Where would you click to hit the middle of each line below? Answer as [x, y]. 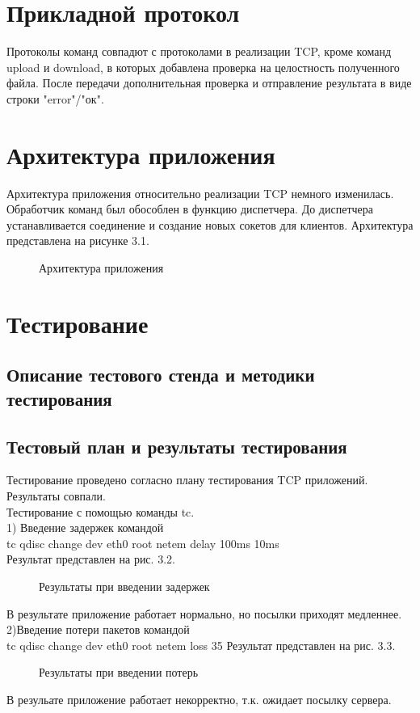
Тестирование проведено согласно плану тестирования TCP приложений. [187, 480]
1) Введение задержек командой [85, 527]
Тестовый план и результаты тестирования [177, 446]
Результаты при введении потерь [119, 672]
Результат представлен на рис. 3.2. [91, 559]
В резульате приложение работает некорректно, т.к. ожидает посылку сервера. [199, 699]
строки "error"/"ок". [55, 98]
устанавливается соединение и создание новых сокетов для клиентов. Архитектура [210, 224]
